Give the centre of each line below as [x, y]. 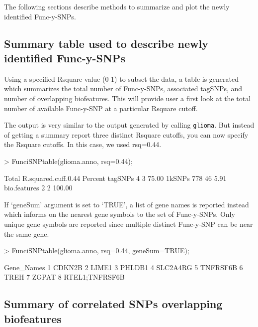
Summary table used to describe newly [106, 43]
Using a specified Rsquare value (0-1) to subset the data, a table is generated [122, 79]
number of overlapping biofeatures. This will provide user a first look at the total [128, 98]
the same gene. [27, 234]
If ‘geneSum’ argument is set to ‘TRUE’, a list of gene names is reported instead [127, 204]
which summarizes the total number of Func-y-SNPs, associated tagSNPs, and [123, 88]
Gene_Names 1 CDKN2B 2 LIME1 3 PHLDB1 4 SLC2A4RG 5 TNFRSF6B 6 [124, 267]
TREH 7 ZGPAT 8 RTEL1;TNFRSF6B [64, 277]
